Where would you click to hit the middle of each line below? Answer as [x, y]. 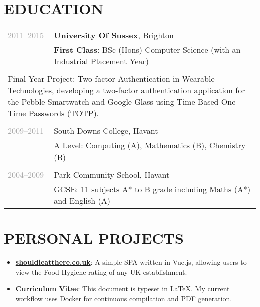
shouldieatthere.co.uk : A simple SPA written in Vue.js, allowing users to [131, 262]
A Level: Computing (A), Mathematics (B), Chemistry [150, 145]
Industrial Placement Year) [101, 61]
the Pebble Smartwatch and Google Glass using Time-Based [113, 102]
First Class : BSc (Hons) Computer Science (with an [147, 50]
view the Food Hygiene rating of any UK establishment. [101, 272]
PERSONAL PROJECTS [94, 238]
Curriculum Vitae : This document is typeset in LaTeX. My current [123, 289]
